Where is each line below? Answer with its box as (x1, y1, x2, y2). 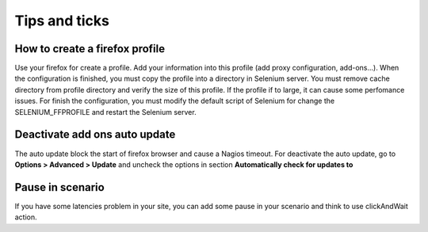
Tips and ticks (14, 12, 110, 29)
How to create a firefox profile (14, 42, 166, 55)
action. (14, 212, 37, 222)
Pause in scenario (14, 181, 105, 194)
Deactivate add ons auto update (14, 127, 176, 142)
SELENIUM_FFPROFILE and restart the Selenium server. (14, 107, 197, 116)
